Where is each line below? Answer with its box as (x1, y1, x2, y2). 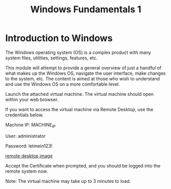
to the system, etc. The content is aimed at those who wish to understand (5, 75, 160, 81)
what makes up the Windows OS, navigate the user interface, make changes (5, 70, 166, 76)
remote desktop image (5, 153, 53, 159)
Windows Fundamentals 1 (30, 4, 141, 15)
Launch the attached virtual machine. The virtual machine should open (5, 91, 154, 97)
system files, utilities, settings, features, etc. (5, 55, 98, 61)
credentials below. (5, 112, 44, 118)
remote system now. (5, 168, 48, 174)
